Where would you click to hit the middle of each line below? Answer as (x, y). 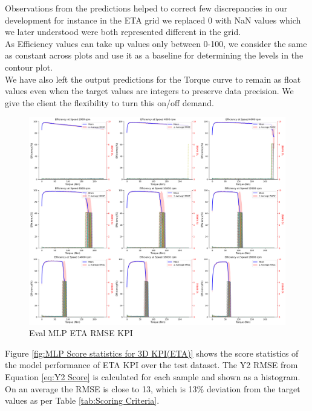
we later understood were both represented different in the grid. (123, 32)
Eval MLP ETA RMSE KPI (81, 333)
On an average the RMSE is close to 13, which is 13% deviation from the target (153, 388)
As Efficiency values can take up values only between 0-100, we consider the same (156, 43)
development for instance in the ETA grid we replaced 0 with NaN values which (153, 20)
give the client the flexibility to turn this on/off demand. (109, 102)
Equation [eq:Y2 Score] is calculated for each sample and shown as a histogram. (153, 376)
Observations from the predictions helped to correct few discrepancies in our (146, 8)
